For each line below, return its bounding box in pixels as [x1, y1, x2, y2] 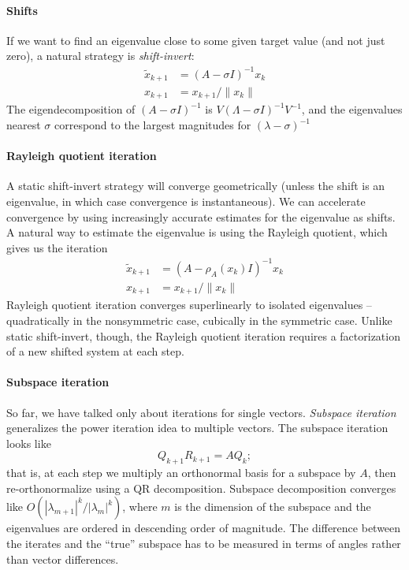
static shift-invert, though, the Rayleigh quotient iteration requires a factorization [6, 327, 400, 344]
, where [122, 498, 158, 515]
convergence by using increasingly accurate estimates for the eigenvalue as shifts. [6, 208, 396, 225]
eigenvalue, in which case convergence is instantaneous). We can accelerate [6, 193, 366, 210]
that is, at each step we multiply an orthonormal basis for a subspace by [6, 464, 356, 481]
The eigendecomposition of [6, 101, 136, 117]
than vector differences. [6, 550, 119, 567]
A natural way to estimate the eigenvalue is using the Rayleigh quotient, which [6, 224, 388, 240]
